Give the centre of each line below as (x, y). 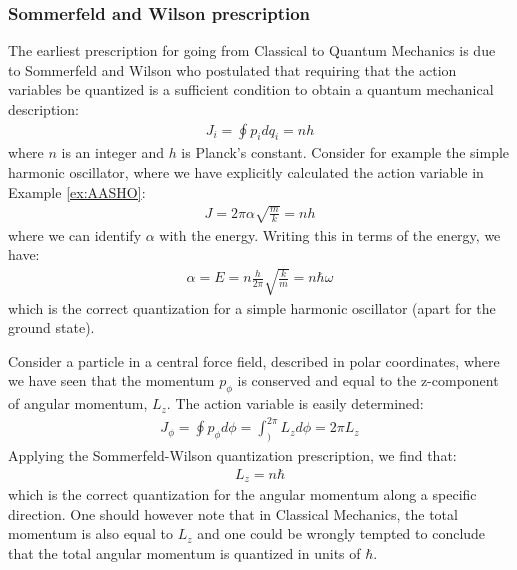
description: (43, 109)
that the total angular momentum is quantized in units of (184, 552)
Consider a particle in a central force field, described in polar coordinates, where (254, 360)
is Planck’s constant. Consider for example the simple (345, 152)
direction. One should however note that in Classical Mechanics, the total (233, 513)
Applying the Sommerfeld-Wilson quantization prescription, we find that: (232, 455)
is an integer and (112, 152)
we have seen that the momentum (111, 380)
